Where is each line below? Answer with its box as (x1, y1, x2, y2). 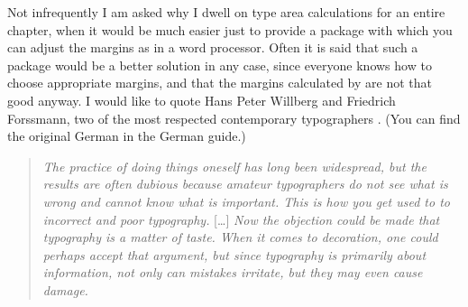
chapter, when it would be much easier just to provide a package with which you (7, 20, 453, 39)
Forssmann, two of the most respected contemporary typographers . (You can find (7, 108, 461, 127)
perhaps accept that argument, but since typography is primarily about (42, 245, 427, 264)
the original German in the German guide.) (7, 126, 246, 145)
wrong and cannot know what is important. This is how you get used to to (42, 191, 450, 210)
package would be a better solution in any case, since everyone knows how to (7, 55, 432, 74)
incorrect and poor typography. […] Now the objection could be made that (42, 209, 440, 228)
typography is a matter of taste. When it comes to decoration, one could (42, 228, 438, 247)
